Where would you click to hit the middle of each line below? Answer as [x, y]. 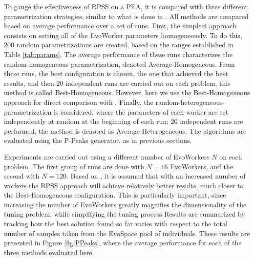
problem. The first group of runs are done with [74, 166]
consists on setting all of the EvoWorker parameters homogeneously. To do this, [123, 35]
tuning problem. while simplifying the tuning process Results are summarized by [125, 214]
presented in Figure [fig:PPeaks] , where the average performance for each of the [123, 243]
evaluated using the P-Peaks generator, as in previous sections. [98, 140]
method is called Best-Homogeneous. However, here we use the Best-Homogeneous [127, 92]
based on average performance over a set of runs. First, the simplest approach [120, 26]
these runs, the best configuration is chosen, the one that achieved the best [116, 73]
